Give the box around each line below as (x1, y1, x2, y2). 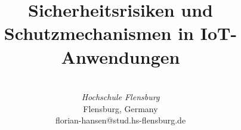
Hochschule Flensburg (81, 91, 160, 103)
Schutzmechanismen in (4, 21, 194, 45)
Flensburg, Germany (83, 102, 158, 114)
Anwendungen (61, 44, 180, 69)
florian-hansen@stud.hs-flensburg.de (55, 114, 186, 126)
